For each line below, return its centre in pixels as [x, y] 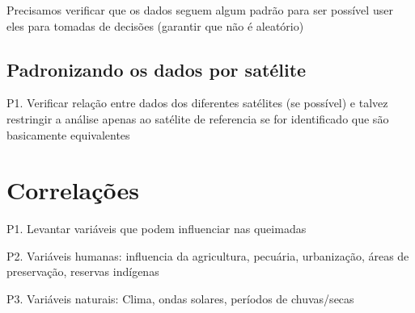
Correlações [73, 190]
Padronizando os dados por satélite [157, 69]
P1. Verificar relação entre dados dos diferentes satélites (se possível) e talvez [197, 103]
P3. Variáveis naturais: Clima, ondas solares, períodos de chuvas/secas [180, 299]
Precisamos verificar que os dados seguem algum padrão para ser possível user [200, 10]
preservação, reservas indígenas [83, 271]
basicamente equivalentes [68, 134]
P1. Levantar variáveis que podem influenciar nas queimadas [157, 229]
